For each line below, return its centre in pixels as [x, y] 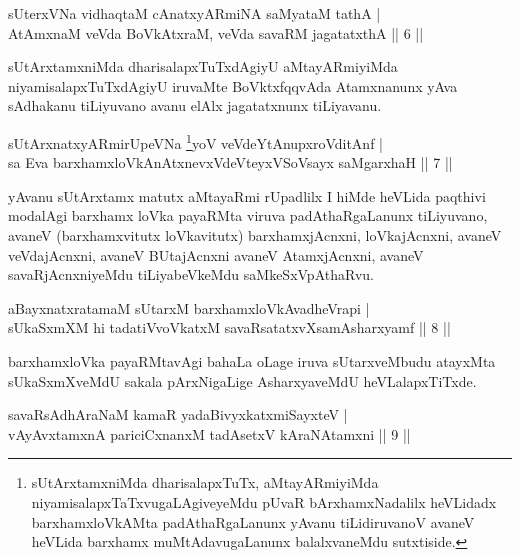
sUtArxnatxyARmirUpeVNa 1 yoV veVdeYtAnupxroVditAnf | [195, 141]
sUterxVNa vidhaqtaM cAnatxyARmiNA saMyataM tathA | [194, 13]
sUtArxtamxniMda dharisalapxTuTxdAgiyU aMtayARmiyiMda [203, 66]
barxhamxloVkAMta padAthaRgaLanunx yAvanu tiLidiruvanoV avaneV [253, 521]
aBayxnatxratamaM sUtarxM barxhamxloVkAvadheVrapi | [189, 307]
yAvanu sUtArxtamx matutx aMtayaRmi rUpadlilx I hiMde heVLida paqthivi [247, 195]
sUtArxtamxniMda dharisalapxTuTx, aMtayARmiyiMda [205, 482]
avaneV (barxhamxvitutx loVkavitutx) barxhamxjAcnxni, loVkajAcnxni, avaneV [255, 235]
